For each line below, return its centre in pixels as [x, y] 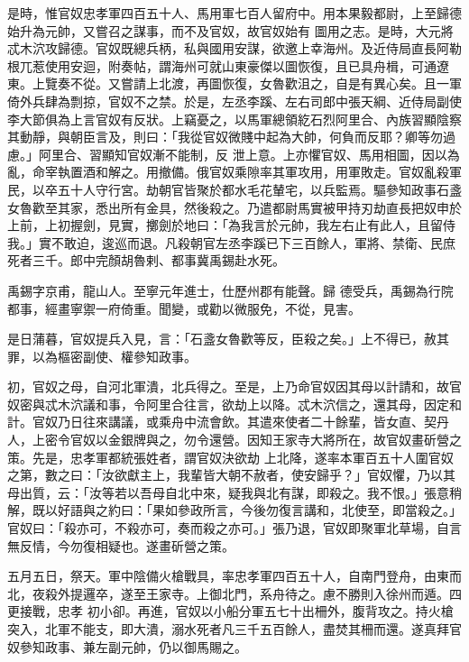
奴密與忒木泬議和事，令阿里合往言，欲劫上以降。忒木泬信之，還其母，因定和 [234, 404]
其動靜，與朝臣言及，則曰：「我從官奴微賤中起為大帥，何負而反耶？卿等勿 [225, 137]
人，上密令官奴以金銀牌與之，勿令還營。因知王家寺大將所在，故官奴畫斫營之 [234, 440]
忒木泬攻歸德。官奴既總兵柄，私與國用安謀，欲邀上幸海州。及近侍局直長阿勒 [234, 48]
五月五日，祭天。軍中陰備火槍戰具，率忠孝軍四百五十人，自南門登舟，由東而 [234, 576]
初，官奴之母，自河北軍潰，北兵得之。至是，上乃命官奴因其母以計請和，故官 [234, 386]
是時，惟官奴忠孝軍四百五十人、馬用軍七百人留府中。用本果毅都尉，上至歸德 [234, 13]
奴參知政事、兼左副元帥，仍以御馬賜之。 [127, 646]
